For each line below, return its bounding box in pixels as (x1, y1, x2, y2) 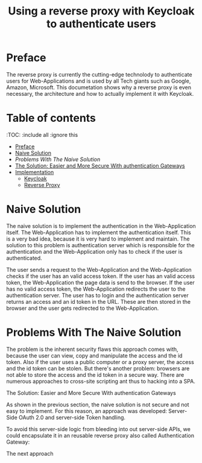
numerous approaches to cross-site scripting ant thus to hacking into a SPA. (6, 377, 196, 385)
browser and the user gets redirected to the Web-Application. (6, 304, 159, 312)
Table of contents (6, 112, 96, 125)
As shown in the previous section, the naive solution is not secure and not (6, 401, 189, 408)
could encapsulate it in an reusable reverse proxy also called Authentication (6, 432, 195, 439)
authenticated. (6, 254, 42, 262)
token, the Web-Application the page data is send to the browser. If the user (6, 279, 195, 286)
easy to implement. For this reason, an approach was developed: (6, 407, 167, 414)
